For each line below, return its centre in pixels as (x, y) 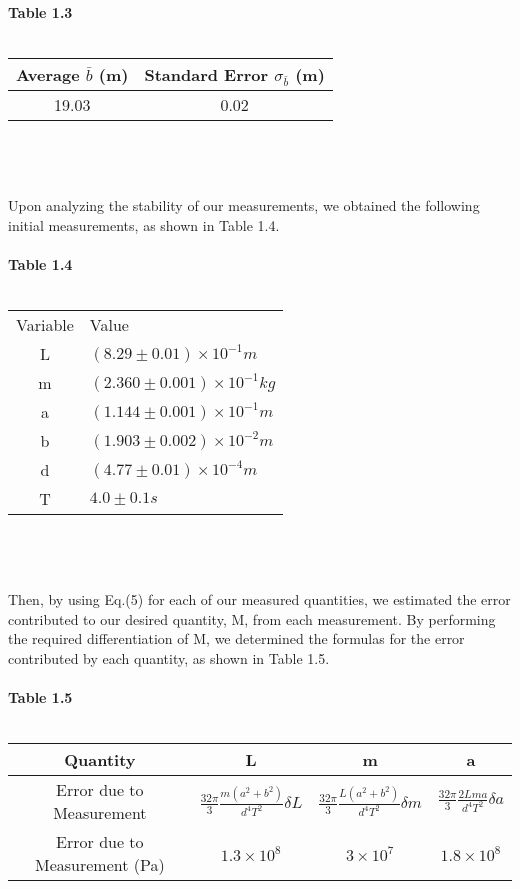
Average (48, 75)
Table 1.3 (40, 12)
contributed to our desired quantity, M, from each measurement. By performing (252, 618)
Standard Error (206, 75)
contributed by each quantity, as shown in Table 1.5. (169, 657)
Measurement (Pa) (100, 865)
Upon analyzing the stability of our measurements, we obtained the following (244, 205)
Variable (45, 325)
